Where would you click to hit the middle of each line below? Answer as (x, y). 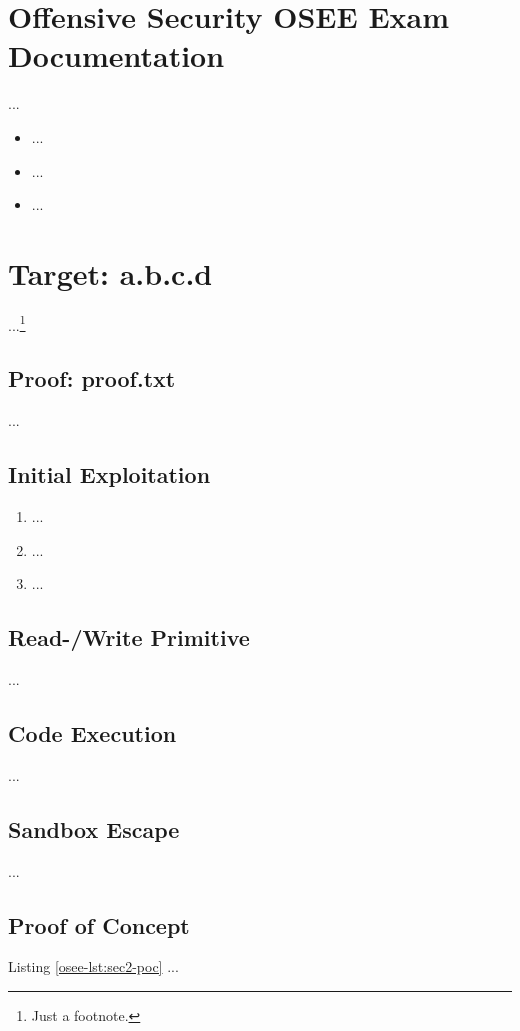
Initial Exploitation (109, 474)
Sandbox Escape (94, 828)
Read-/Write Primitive (129, 637)
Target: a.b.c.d (110, 272)
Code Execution (92, 733)
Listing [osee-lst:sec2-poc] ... (93, 966)
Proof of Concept (99, 924)
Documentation (116, 55)
